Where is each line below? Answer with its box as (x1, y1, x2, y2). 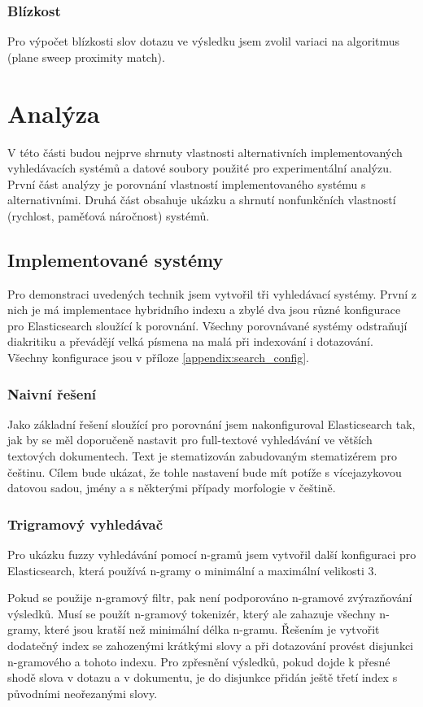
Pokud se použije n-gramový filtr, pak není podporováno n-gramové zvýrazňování (7, 589, 412, 606)
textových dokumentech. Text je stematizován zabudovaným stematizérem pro (7, 447, 397, 465)
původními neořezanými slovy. (7, 684, 158, 701)
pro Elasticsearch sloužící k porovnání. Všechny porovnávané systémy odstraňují (7, 316, 408, 334)
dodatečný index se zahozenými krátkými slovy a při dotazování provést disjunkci (7, 637, 413, 654)
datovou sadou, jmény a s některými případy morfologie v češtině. (7, 479, 336, 496)
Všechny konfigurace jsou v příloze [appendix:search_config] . (7, 349, 310, 366)
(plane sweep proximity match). (7, 48, 165, 65)
